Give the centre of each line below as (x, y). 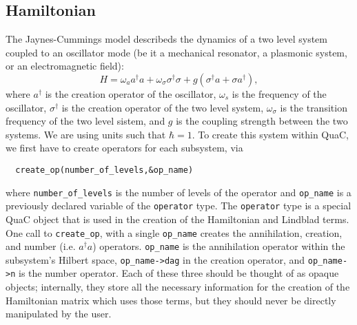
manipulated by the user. (59, 314)
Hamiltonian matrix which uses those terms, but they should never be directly (171, 300)
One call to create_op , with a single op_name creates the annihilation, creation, (174, 232)
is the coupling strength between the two (262, 121)
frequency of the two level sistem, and (85, 121)
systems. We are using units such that (86, 134)
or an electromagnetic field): (65, 66)
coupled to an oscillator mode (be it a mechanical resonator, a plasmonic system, (176, 52)
